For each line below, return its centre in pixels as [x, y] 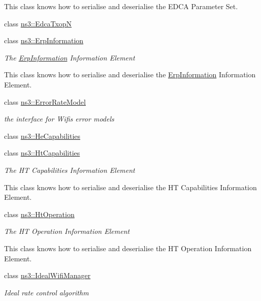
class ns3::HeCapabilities [42, 136]
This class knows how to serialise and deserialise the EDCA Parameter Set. [121, 6]
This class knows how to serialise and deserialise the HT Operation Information [128, 248]
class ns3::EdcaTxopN [38, 23]
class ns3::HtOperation [39, 214]
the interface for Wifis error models [59, 119]
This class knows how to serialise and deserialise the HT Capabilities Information [130, 187]
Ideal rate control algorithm [46, 292]
